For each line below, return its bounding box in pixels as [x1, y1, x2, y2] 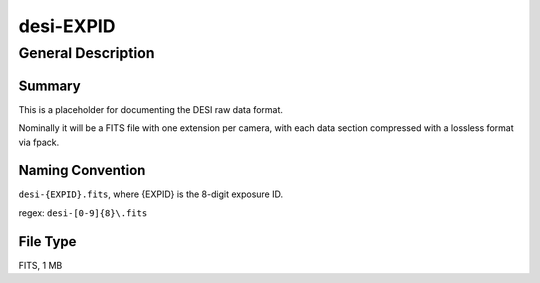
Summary [18, 77, 81, 94]
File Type [18, 233, 77, 250]
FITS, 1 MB [18, 259, 63, 271]
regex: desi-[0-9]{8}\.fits [18, 206, 148, 219]
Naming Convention [18, 162, 146, 179]
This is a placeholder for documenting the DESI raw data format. [18, 103, 284, 115]
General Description [18, 44, 155, 62]
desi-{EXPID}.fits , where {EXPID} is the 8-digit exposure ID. [18, 188, 284, 200]
